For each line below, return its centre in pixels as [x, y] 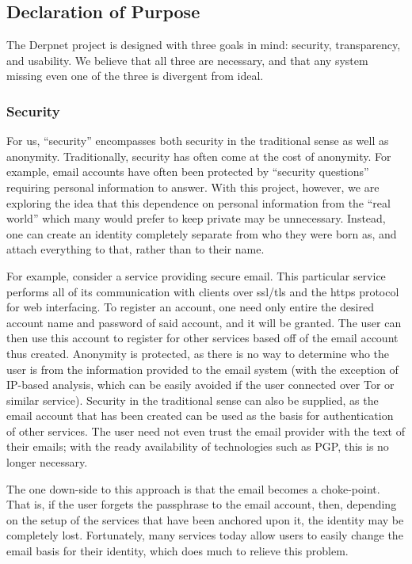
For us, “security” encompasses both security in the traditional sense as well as [198, 141]
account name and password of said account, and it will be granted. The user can [204, 322]
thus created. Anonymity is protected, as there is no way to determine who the [198, 353]
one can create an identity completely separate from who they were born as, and [202, 233]
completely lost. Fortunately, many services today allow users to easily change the [205, 535]
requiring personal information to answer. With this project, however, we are [193, 187]
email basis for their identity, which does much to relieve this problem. [177, 551]
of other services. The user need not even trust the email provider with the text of [206, 431]
